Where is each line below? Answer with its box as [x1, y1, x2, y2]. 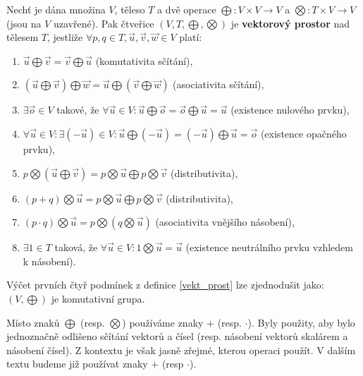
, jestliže [47, 30, 83, 44]
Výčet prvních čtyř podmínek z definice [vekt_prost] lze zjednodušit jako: [6, 277, 324, 292]
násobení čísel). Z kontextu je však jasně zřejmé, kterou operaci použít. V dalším [6, 342, 356, 357]
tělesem [6, 30, 39, 44]
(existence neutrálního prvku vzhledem [185, 240, 353, 255]
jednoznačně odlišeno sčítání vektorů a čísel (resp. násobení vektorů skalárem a [6, 329, 348, 344]
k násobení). [23, 253, 76, 268]
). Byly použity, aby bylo [247, 315, 355, 329]
